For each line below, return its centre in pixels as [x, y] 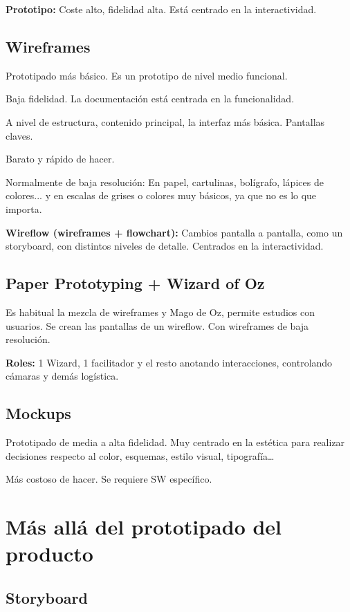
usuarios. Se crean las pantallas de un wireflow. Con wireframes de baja [157, 325]
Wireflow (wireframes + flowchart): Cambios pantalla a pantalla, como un [174, 232]
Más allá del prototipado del [144, 527]
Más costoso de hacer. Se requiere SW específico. [109, 479]
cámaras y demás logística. [62, 376]
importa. [24, 208]
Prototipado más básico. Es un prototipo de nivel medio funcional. [147, 75]
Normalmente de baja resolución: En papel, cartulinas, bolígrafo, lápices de [165, 182]
